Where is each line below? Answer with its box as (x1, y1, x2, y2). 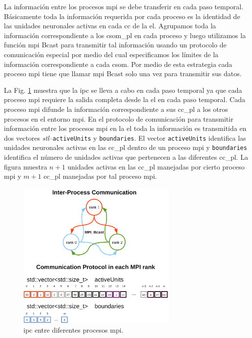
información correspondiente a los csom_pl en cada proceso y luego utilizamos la (4, 30, 246, 40)
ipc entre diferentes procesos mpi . (23, 324, 124, 335)
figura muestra (4, 161, 47, 171)
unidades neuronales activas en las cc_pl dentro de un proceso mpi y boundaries (4, 142, 247, 152)
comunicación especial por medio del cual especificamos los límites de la (4, 49, 219, 59)
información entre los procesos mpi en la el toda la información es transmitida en (4, 123, 247, 133)
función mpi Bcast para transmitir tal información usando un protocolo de (4, 40, 227, 50)
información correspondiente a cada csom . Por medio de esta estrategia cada (4, 59, 232, 69)
